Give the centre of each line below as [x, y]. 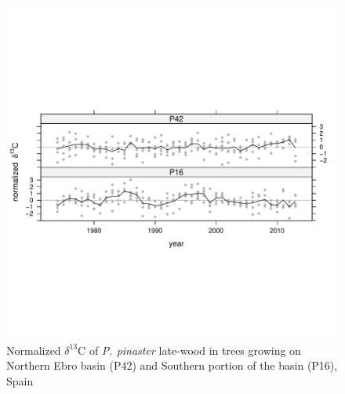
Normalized [34, 350]
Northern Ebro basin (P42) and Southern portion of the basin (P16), [172, 365]
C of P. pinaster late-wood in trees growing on [189, 350]
